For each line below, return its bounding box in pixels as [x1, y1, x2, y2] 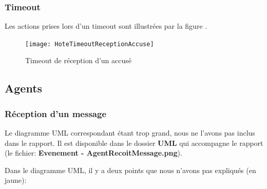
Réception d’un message [5, 107, 106, 120]
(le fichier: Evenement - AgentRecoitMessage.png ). [5, 147, 182, 158]
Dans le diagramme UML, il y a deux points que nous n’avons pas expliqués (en [5, 164, 256, 175]
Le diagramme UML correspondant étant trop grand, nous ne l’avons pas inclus [5, 127, 255, 138]
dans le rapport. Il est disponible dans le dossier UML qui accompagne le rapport [5, 137, 263, 148]
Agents [5, 80, 43, 96]
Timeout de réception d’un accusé [25, 55, 131, 66]
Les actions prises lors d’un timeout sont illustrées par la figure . [5, 21, 207, 31]
